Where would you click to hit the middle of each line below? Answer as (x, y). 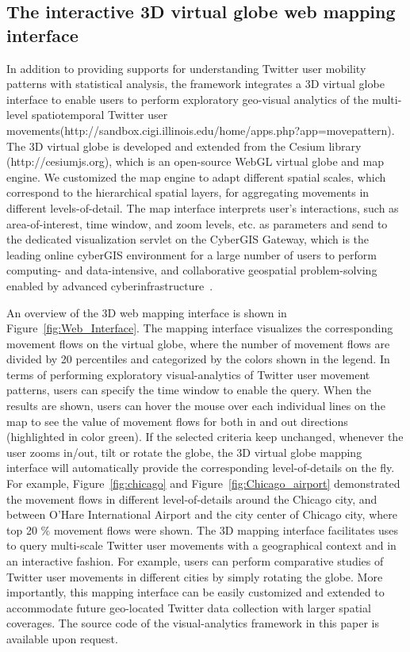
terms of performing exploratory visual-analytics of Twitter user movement (188, 374)
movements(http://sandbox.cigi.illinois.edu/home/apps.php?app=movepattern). (201, 130)
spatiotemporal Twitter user (100, 115)
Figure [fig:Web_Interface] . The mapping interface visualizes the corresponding (200, 328)
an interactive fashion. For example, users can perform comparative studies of (195, 561)
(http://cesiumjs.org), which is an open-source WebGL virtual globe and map (195, 161)
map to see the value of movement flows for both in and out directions (177, 421)
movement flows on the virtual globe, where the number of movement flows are (198, 343)
